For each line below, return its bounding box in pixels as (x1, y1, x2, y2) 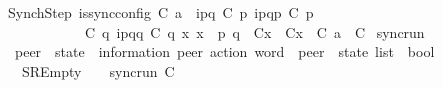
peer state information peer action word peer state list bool (14, 41, 435, 62)
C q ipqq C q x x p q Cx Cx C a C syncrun (84, 21, 425, 42)
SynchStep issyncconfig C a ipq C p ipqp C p (7, 2, 314, 22)
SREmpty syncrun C (21, 60, 175, 81)
